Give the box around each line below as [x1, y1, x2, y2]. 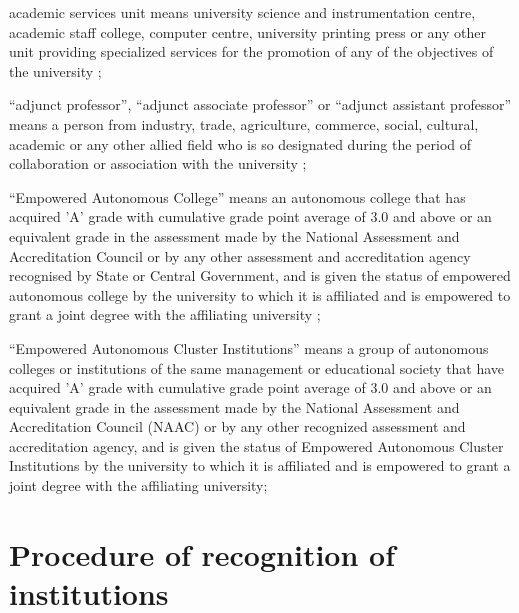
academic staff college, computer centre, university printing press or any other [9, 21, 486, 42]
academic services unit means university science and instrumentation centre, [9, 2, 476, 22]
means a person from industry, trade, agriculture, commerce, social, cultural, [9, 113, 479, 134]
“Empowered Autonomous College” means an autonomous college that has [9, 186, 466, 207]
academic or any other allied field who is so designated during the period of [9, 133, 472, 154]
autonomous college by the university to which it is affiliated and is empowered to [9, 284, 511, 305]
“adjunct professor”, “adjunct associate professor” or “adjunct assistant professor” [9, 94, 512, 115]
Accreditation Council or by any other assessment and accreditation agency [9, 245, 471, 266]
